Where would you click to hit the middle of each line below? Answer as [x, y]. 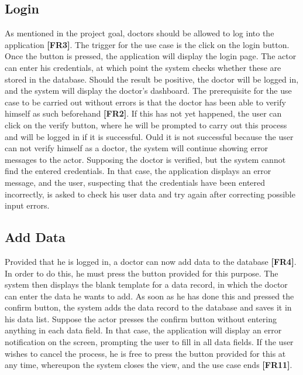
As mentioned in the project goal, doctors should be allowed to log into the [140, 33]
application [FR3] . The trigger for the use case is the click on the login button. [147, 44]
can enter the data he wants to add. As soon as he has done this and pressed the [149, 296]
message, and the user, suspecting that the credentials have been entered [135, 182]
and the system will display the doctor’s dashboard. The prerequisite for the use [148, 91]
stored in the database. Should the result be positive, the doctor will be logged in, [152, 79]
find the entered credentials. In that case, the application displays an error [138, 171]
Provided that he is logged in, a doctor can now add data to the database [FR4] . [151, 261]
